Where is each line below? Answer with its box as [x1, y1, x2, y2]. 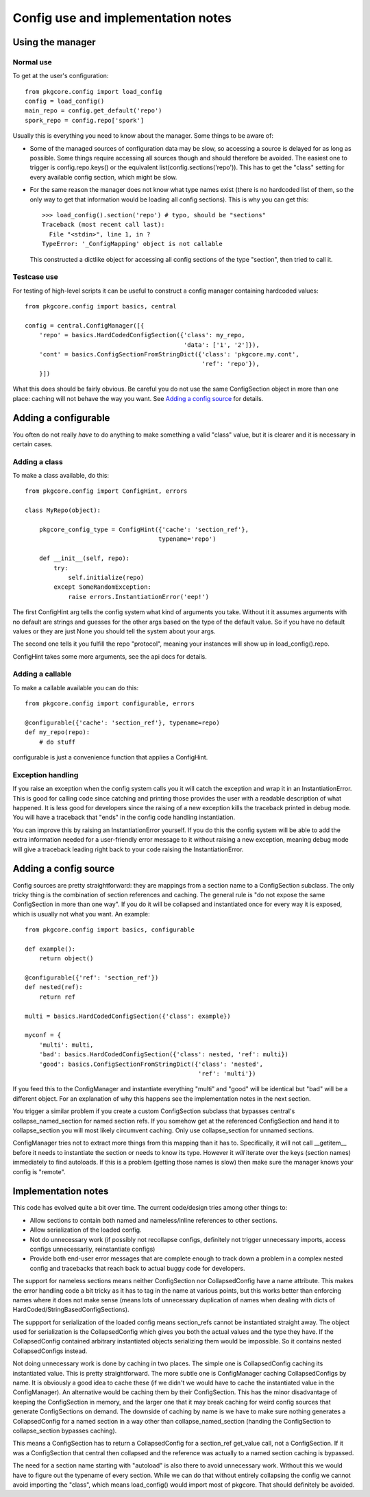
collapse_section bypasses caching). [12, 1426, 117, 1435]
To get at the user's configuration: [12, 72, 109, 80]
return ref [38, 993, 76, 1001]
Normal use [12, 57, 53, 66]
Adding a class [12, 457, 63, 466]
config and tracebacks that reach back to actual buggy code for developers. [29, 1264, 246, 1272]
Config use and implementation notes [12, 10, 232, 25]
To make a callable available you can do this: [12, 683, 139, 692]
